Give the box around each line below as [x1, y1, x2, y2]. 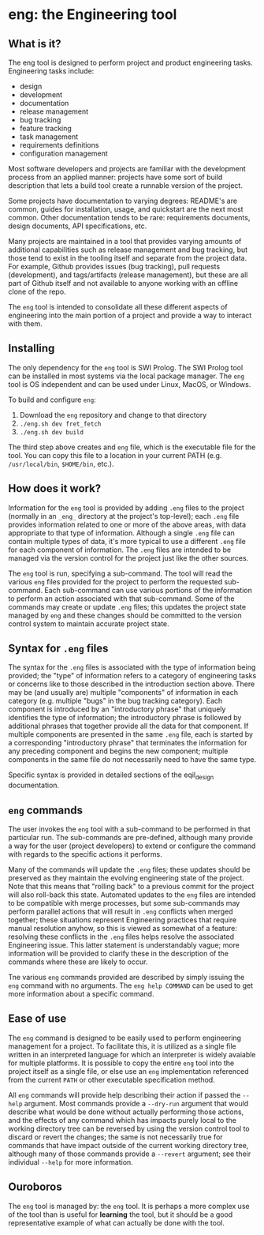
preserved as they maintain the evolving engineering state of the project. [8, 873, 244, 883]
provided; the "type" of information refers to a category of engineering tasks [8, 671, 257, 681]
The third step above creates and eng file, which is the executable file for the [8, 442, 256, 452]
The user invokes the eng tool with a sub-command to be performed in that [8, 824, 251, 834]
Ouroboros [8, 1181, 62, 1194]
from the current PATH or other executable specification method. [8, 1075, 215, 1084]
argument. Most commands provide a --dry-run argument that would [24, 1098, 249, 1108]
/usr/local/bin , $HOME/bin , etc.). [8, 459, 114, 468]
